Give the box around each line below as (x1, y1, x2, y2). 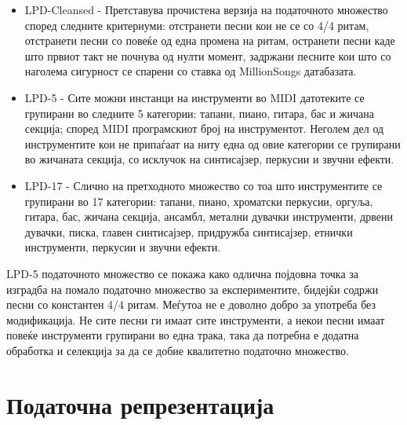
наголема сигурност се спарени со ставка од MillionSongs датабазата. (24, 63, 357, 79)
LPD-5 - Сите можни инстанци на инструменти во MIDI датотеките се (24, 89, 365, 105)
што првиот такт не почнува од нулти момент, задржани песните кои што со (24, 47, 391, 64)
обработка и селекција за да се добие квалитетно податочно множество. (6, 342, 349, 358)
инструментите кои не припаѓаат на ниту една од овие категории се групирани (24, 135, 401, 152)
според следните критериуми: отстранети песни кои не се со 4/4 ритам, (24, 16, 369, 33)
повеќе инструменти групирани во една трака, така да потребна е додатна (6, 327, 359, 343)
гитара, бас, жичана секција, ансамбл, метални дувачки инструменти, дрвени (24, 208, 393, 225)
